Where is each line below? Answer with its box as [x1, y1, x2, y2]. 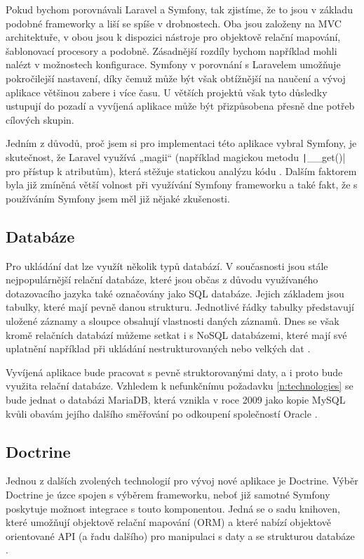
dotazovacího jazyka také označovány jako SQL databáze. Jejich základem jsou [6, 285, 344, 300]
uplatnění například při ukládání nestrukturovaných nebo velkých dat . [6, 341, 311, 356]
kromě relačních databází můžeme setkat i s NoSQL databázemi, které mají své [6, 327, 347, 342]
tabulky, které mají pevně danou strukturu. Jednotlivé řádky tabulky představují [6, 300, 354, 314]
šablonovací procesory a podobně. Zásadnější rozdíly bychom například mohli [6, 43, 337, 58]
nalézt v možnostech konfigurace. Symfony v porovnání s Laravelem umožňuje [6, 57, 341, 72]
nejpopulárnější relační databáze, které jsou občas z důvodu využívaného [6, 272, 318, 287]
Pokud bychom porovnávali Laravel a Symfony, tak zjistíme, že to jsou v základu [6, 2, 353, 16]
